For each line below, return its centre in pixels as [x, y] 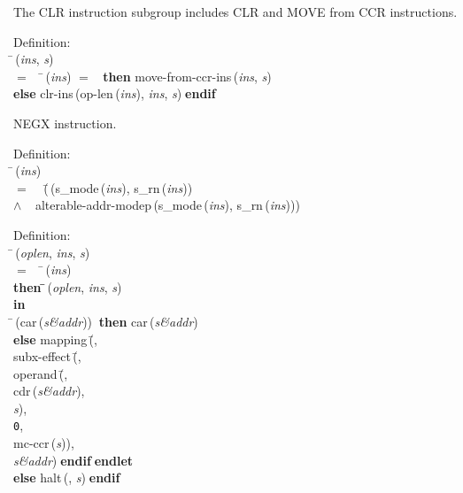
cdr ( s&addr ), [49, 391]
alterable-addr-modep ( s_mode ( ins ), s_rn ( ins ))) [167, 205]
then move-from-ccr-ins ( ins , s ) [187, 76]
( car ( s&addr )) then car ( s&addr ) [107, 321]
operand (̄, [41, 373]
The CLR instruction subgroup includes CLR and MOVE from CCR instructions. [235, 12]
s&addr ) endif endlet [73, 460]
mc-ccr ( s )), [44, 443]
